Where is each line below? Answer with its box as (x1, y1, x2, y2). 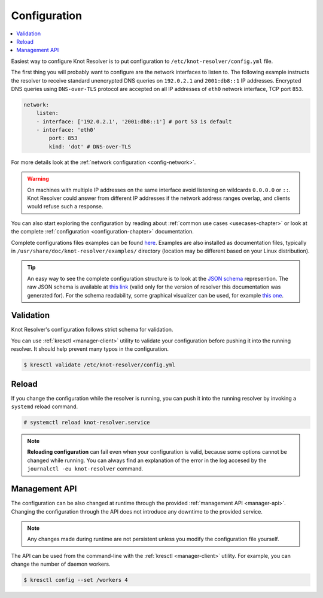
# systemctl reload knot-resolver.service (23, 419, 150, 426)
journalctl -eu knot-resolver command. (27, 465, 144, 472)
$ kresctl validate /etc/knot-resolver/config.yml (23, 362, 176, 368)
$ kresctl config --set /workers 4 (23, 576, 128, 584)
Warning (27, 175, 49, 183)
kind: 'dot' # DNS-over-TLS (48, 143, 132, 150)
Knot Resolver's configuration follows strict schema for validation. (11, 326, 173, 333)
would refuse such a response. (27, 203, 104, 210)
